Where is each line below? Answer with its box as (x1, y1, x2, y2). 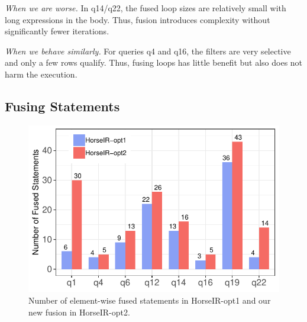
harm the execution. (5, 67, 77, 80)
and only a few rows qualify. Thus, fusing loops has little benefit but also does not (5, 56, 303, 69)
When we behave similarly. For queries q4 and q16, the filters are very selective (5, 44, 291, 57)
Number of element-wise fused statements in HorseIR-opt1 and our (28, 294, 271, 307)
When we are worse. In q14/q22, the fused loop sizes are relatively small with (5, 2, 286, 14)
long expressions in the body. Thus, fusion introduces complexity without (5, 13, 270, 25)
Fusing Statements (5, 96, 120, 115)
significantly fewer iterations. (5, 25, 109, 37)
